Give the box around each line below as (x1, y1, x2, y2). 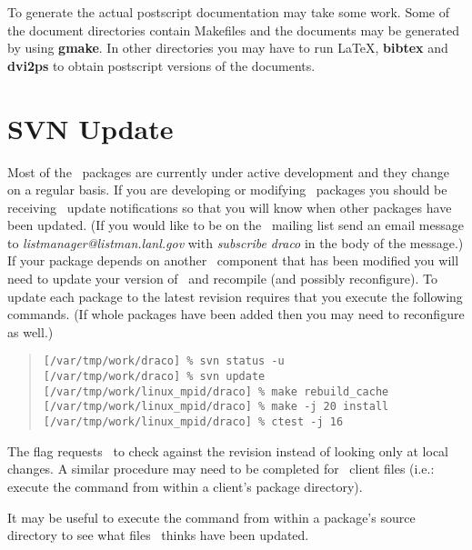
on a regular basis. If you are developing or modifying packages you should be (7, 180, 447, 199)
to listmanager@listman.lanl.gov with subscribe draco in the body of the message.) (7, 233, 464, 252)
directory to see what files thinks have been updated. (7, 525, 309, 545)
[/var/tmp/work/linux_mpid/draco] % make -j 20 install (43, 400, 389, 414)
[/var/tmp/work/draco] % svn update (43, 370, 266, 384)
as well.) (7, 322, 54, 341)
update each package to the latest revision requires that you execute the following (7, 286, 463, 305)
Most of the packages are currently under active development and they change (7, 162, 450, 181)
